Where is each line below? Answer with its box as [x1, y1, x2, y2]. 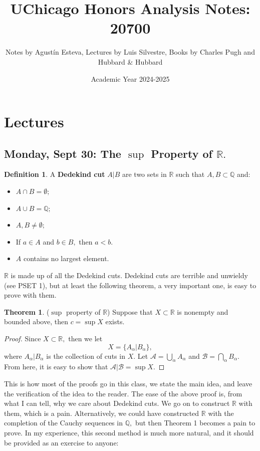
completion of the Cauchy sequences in [4, 417, 123, 428]
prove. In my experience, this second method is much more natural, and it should [4, 427, 254, 437]
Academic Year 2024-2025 [91, 73, 170, 84]
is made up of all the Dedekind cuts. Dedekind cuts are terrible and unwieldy [11, 270, 248, 281]
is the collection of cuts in [46, 350, 125, 361]
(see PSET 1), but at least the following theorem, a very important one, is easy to [4, 280, 256, 290]
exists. [105, 316, 125, 327]
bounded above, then [4, 316, 68, 327]
